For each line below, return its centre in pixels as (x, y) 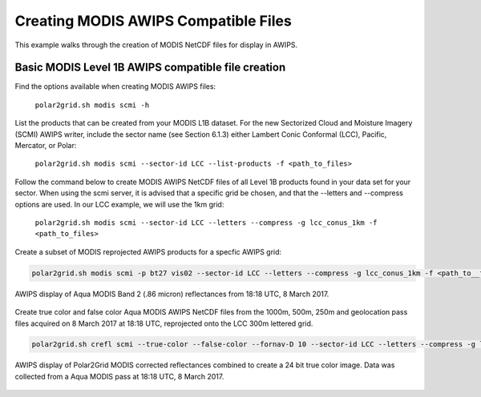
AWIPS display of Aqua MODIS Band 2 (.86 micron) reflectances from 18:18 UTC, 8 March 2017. (172, 294)
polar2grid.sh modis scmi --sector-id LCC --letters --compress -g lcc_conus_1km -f (206, 223)
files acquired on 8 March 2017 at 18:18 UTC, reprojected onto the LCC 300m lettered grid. (164, 323)
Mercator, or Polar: (46, 146)
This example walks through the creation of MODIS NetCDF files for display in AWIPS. (156, 45)
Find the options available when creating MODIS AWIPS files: (115, 86)
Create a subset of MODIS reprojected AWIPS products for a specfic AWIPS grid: (148, 251)
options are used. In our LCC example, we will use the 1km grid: (119, 204)
